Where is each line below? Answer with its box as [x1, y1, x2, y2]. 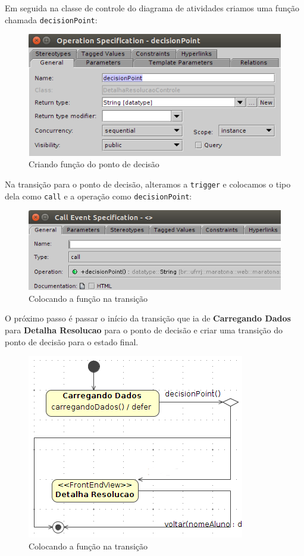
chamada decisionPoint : [5, 13, 98, 26]
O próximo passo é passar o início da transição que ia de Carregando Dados [5, 312, 291, 324]
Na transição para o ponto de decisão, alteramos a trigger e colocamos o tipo [5, 178, 291, 190]
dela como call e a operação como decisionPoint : [5, 189, 192, 202]
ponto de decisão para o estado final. [5, 335, 139, 348]
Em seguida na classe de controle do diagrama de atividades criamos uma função [5, 2, 299, 14]
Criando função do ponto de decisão [29, 158, 159, 170]
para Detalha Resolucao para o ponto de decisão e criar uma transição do [5, 324, 283, 336]
